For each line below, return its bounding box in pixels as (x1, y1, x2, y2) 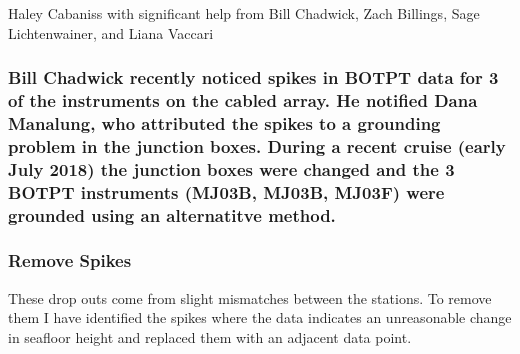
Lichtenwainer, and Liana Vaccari (8, 22, 214, 43)
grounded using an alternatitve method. (8, 202, 336, 227)
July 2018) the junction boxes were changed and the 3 (8, 156, 455, 181)
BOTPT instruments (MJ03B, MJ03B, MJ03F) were (8, 179, 445, 204)
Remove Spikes (8, 248, 132, 273)
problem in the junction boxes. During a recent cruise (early (8, 133, 506, 158)
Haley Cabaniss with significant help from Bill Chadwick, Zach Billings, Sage (8, 3, 480, 23)
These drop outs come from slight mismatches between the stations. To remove (8, 287, 492, 308)
